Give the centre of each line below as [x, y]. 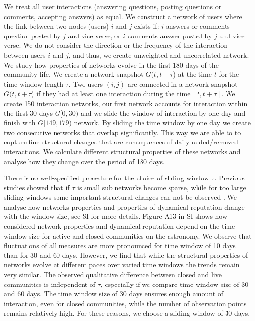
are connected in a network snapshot [183, 84]
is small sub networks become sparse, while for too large [162, 187]
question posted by [32, 35]
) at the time [192, 74]
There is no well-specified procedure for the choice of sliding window [107, 178]
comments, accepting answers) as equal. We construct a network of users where [123, 16]
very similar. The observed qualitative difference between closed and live [113, 274]
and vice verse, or [94, 35]
